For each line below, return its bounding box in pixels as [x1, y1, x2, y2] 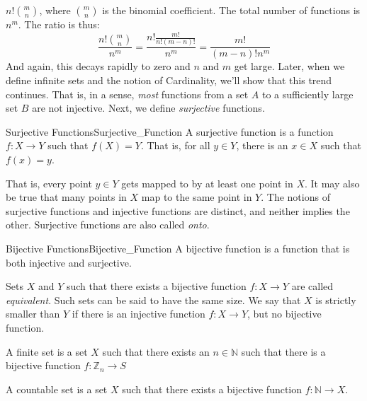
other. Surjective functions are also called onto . [6, 217, 210, 232]
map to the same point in [141, 190, 252, 204]
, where [39, 3, 71, 17]
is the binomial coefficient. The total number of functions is [102, 3, 361, 17]
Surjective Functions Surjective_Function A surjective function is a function [6, 124, 334, 139]
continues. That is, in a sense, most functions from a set [6, 86, 249, 101]
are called [291, 279, 334, 294]
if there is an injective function [72, 306, 205, 321]
